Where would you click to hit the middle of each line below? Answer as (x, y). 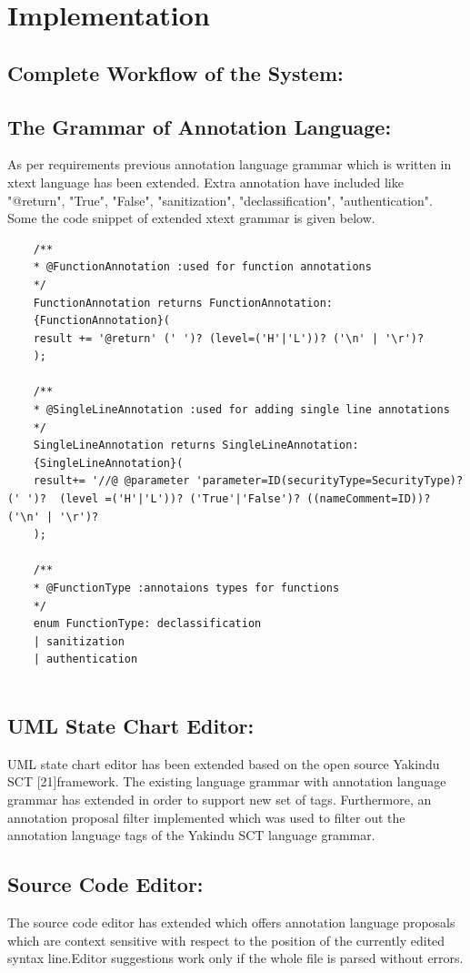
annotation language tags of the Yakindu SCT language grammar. (191, 835)
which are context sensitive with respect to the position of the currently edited (226, 940)
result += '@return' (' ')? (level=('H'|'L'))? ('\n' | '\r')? (229, 338)
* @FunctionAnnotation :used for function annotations (202, 267)
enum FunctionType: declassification (147, 624)
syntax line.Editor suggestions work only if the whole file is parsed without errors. (235, 958)
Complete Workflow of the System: (175, 72)
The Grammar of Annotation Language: (200, 126)
